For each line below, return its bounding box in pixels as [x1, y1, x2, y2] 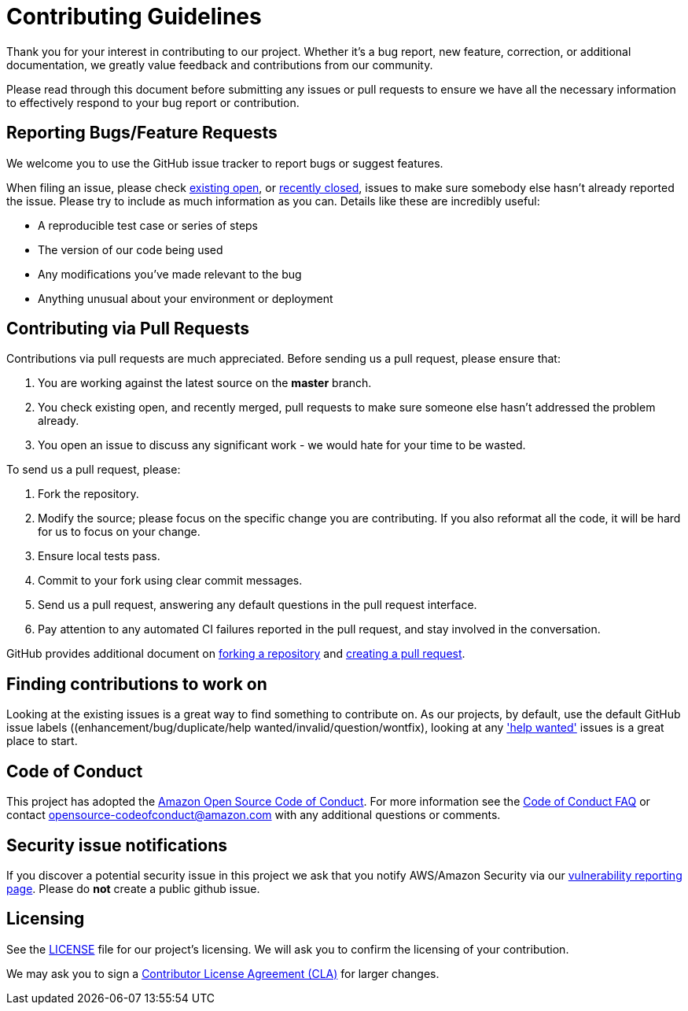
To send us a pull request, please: [6, 463, 181, 477]
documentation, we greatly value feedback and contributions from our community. [6, 57, 433, 72]
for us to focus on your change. [38, 525, 201, 539]
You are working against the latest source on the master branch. [38, 376, 372, 390]
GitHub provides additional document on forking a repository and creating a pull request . [6, 647, 465, 661]
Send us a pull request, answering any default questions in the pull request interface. [38, 598, 477, 612]
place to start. [6, 734, 78, 748]
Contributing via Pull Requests [6, 319, 249, 339]
